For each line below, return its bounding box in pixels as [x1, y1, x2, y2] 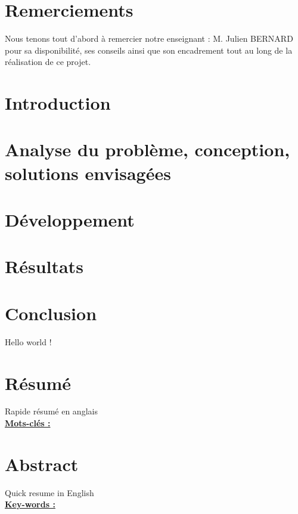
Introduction [5, 91, 111, 115]
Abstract [5, 451, 79, 476]
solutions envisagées [5, 160, 171, 185]
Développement [5, 208, 135, 232]
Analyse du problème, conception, [5, 137, 290, 162]
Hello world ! [5, 335, 52, 348]
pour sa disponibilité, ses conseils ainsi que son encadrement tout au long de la [5, 44, 293, 56]
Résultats [5, 254, 83, 278]
